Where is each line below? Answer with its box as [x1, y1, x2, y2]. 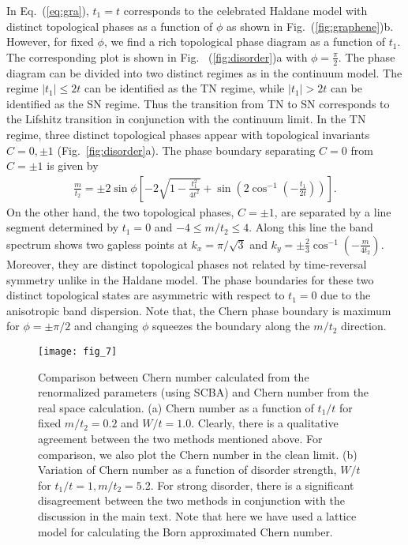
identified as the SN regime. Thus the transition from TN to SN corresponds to [6, 95, 390, 111]
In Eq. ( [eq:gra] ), [6, 2, 89, 18]
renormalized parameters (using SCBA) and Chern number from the [38, 384, 369, 400]
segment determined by [6, 219, 119, 235]
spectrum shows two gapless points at [6, 235, 188, 252]
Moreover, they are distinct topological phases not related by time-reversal [6, 255, 367, 272]
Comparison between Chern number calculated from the [38, 368, 309, 385]
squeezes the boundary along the [152, 318, 310, 334]
